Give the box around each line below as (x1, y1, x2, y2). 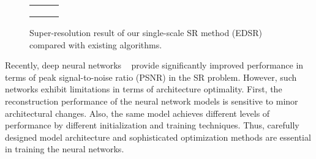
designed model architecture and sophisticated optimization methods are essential (5, 130, 311, 143)
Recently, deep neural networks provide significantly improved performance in (5, 59, 304, 72)
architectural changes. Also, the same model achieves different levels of (5, 106, 270, 119)
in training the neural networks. (5, 142, 124, 155)
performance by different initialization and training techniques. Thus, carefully (5, 119, 299, 131)
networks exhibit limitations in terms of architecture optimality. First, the (5, 83, 282, 95)
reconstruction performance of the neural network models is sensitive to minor (5, 94, 298, 107)
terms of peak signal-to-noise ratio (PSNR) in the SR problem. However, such (5, 70, 297, 83)
